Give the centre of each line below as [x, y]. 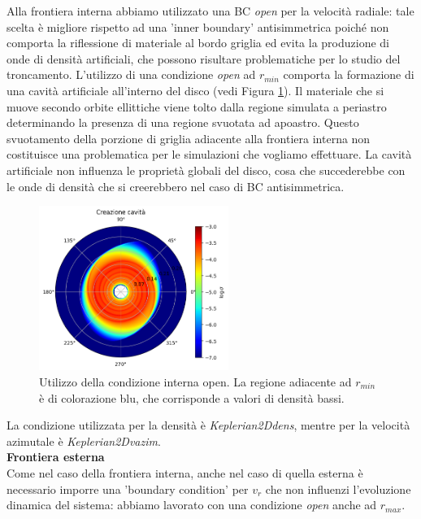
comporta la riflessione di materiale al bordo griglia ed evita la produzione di [198, 43]
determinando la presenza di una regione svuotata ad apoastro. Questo [183, 122]
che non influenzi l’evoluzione [338, 488]
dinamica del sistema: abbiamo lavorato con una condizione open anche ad [192, 505]
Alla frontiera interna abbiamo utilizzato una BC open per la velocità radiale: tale [210, 11]
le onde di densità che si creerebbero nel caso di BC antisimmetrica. [176, 186]
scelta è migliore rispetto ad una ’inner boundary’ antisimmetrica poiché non [198, 26]
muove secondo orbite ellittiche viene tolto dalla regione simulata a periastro [197, 106]
